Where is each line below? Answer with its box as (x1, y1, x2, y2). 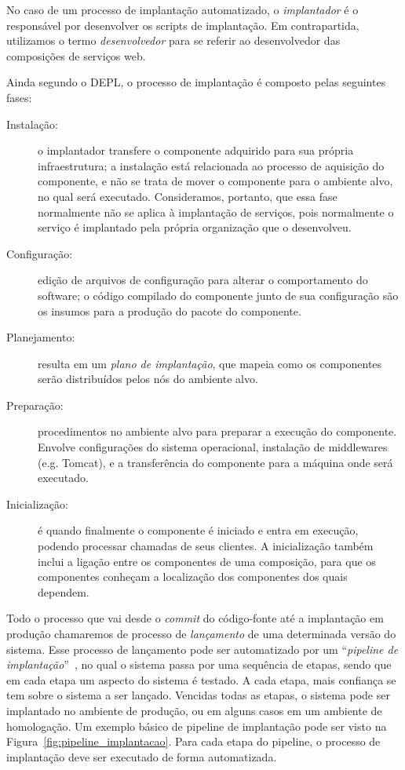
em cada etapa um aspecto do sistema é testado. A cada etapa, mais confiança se (6, 671, 396, 688)
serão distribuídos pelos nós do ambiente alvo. (38, 370, 258, 387)
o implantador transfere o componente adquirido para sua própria (38, 142, 354, 159)
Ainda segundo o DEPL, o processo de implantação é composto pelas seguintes (6, 74, 386, 90)
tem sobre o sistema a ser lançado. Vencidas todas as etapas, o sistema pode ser (6, 687, 390, 703)
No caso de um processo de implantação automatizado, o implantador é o (6, 2, 359, 17)
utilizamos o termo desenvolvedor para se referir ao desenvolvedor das (6, 32, 341, 49)
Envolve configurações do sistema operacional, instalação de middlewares (38, 439, 388, 455)
